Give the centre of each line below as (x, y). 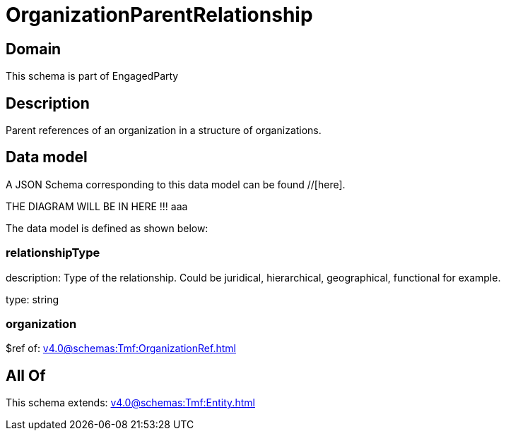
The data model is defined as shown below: (107, 228)
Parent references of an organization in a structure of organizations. (164, 131)
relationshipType (53, 253)
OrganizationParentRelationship (159, 15)
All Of (26, 375)
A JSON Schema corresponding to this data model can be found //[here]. (176, 184)
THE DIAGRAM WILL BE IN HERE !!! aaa (97, 206)
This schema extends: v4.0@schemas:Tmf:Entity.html (130, 403)
